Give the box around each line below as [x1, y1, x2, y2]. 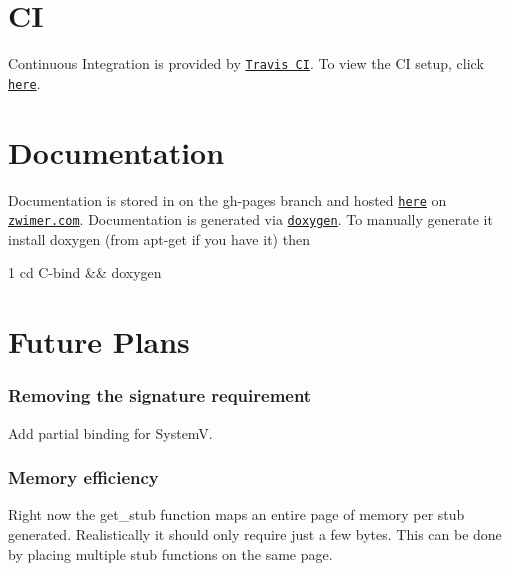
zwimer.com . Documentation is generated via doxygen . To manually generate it [8, 209, 493, 230]
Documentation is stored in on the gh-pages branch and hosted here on [8, 189, 447, 210]
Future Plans [8, 321, 190, 362]
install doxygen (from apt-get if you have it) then [8, 228, 310, 249]
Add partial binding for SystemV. [8, 422, 213, 443]
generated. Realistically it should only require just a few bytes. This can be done [8, 524, 502, 545]
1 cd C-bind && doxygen [8, 262, 162, 283]
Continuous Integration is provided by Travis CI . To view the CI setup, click [8, 53, 484, 74]
